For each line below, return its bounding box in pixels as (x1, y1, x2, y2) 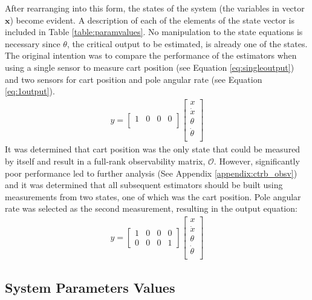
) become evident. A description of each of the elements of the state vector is (10, 13, 294, 26)
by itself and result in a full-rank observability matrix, (5, 154, 206, 167)
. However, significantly (213, 154, 300, 167)
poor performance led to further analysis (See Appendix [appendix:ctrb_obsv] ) (5, 166, 297, 179)
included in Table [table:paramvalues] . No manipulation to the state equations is (5, 25, 303, 38)
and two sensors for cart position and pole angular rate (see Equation (5, 73, 262, 85)
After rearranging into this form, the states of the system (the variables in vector (5, 2, 305, 14)
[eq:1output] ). (5, 85, 55, 97)
